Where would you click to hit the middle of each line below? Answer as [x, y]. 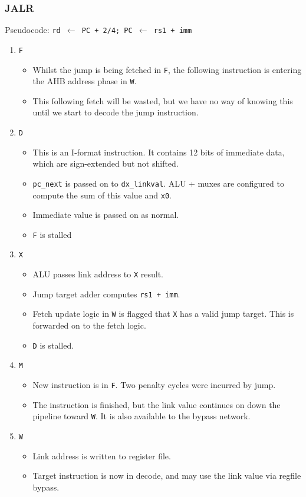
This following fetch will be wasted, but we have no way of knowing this [163, 100]
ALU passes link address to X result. [98, 274]
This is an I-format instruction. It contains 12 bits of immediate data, [159, 152]
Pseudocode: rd [33, 30]
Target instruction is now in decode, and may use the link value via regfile [167, 476]
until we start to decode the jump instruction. [116, 112]
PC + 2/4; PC [107, 31]
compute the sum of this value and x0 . [102, 195]
